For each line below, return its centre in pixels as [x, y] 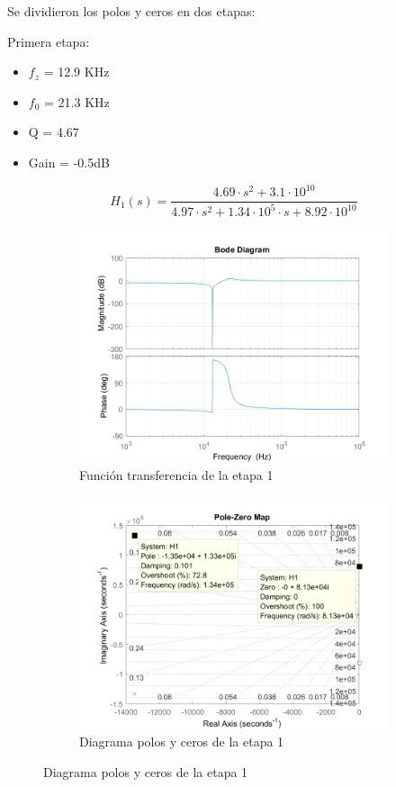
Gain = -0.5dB [69, 162]
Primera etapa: [49, 41]
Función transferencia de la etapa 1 [176, 475]
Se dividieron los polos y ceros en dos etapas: [131, 11]
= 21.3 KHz [77, 101]
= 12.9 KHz [76, 72]
